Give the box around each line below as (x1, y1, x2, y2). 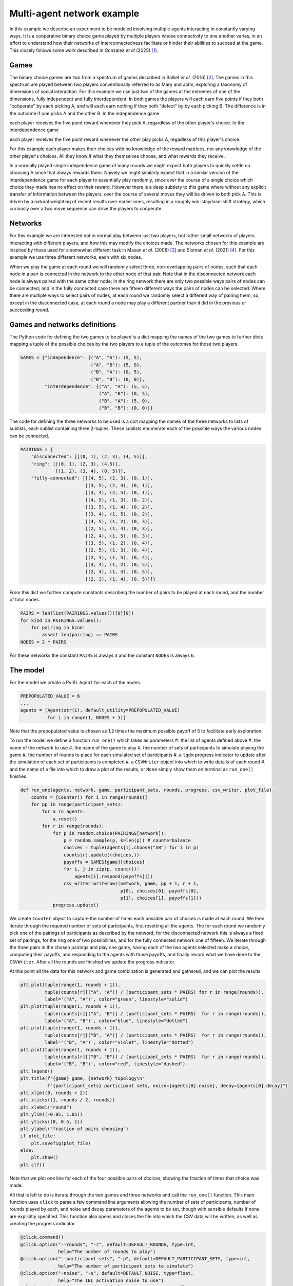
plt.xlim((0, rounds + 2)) (20, 1089, 88, 1096)
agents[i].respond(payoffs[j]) (74, 873, 153, 879)
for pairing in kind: (31, 625, 86, 631)
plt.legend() (20, 1068, 53, 1074)
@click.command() (20, 1235, 64, 1240)
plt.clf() (20, 1162, 45, 1168)
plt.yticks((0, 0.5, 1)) (20, 1119, 83, 1124)
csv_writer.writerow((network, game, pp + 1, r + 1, (63, 881, 199, 887)
